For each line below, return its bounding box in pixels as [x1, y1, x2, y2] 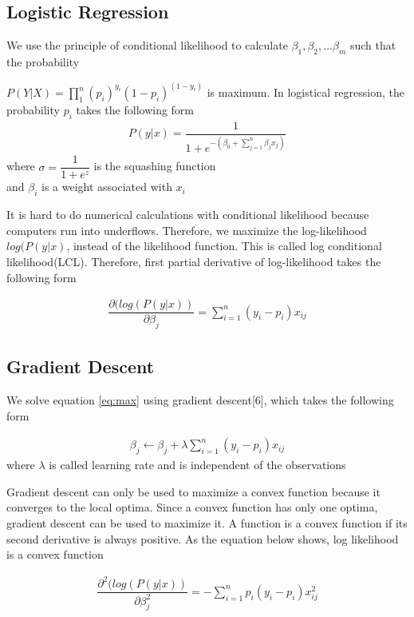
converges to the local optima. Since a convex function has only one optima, [6, 499, 378, 515]
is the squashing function [93, 157, 216, 174]
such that [349, 37, 396, 54]
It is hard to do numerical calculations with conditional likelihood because [6, 206, 369, 223]
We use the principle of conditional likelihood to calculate [6, 37, 288, 54]
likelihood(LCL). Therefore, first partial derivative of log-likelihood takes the [6, 253, 381, 269]
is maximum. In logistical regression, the [207, 84, 405, 101]
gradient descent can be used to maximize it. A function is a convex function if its [6, 514, 408, 531]
